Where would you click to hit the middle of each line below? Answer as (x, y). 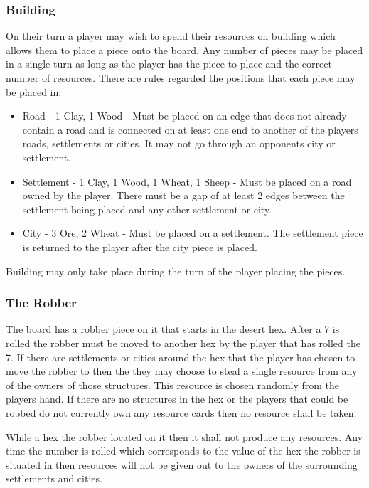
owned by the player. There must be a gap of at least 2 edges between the (183, 195)
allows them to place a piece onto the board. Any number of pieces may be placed (184, 49)
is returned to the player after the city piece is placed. (140, 246)
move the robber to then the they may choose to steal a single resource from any (182, 371)
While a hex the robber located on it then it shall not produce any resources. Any (184, 436)
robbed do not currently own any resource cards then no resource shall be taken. (181, 412)
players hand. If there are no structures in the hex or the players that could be (177, 399)
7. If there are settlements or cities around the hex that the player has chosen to (181, 357)
